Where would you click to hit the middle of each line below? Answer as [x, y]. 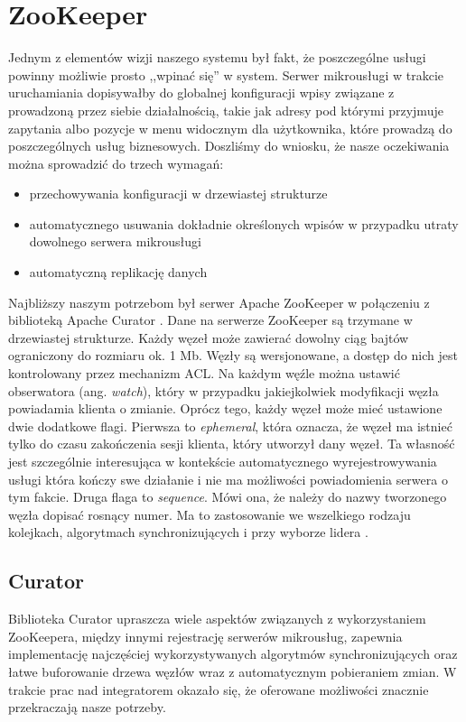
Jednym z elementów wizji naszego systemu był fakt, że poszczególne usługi [217, 57]
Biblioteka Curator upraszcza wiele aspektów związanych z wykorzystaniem [217, 619]
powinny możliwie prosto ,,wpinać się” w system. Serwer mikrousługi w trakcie [226, 74]
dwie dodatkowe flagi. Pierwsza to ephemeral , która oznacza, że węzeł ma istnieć [230, 426]
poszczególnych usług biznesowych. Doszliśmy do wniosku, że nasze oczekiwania [229, 146]
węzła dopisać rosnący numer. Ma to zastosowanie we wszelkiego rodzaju [210, 514]
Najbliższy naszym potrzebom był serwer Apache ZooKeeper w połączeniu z [219, 302]
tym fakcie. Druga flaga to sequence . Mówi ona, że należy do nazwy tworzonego [228, 497]
